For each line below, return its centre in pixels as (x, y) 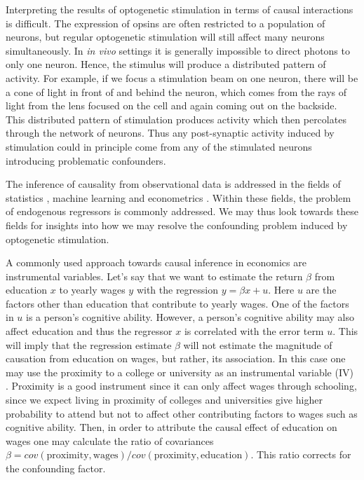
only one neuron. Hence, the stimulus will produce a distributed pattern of (166, 64)
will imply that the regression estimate (89, 344)
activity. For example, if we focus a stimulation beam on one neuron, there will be (182, 77)
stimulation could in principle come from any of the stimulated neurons (159, 146)
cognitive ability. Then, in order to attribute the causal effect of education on (171, 427)
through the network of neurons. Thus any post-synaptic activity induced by (170, 133)
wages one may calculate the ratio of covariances (110, 440)
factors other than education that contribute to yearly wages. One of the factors (177, 303)
